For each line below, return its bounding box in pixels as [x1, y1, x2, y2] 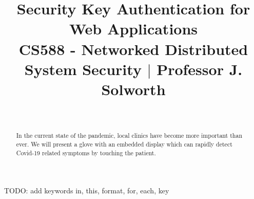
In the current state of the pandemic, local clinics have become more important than [16, 131, 242, 140]
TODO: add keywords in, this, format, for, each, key [4, 185, 169, 196]
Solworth [101, 78, 166, 99]
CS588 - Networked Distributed [18, 38, 248, 59]
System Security [24, 58, 142, 79]
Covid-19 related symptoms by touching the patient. [16, 148, 156, 157]
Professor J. [157, 58, 243, 79]
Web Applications [69, 18, 198, 39]
